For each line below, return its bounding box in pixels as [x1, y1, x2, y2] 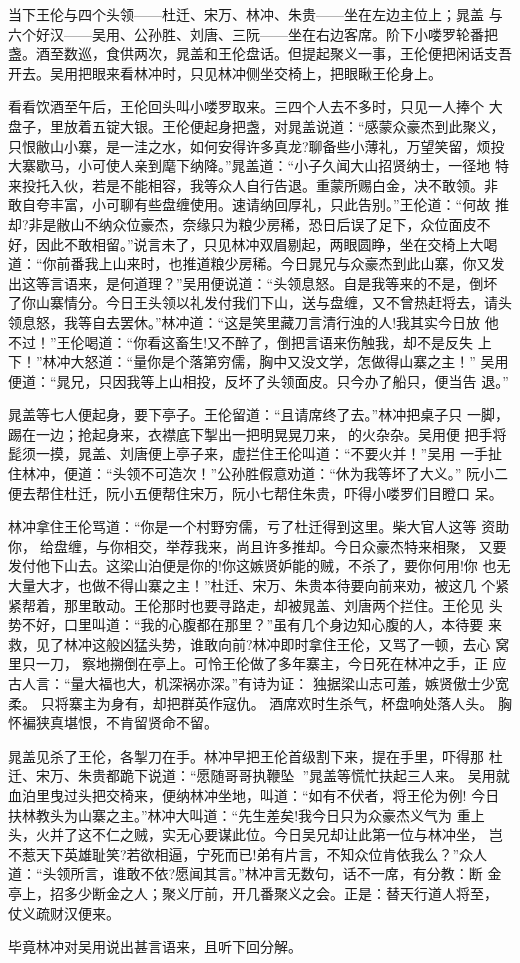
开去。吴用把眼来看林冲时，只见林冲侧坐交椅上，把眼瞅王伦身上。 [8, 62, 442, 83]
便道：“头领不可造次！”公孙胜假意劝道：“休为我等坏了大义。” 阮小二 [63, 463, 509, 484]
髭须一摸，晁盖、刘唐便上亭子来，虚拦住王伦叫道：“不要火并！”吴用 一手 [8, 443, 488, 464]
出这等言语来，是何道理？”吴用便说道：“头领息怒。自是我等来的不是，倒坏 [8, 272, 498, 293]
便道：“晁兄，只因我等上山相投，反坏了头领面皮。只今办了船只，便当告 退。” [8, 370, 509, 391]
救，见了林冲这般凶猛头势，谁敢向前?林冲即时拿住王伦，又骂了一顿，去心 [8, 633, 491, 654]
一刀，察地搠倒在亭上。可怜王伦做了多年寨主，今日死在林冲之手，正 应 [35, 653, 507, 674]
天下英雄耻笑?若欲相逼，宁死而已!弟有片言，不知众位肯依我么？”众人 [35, 843, 488, 864]
